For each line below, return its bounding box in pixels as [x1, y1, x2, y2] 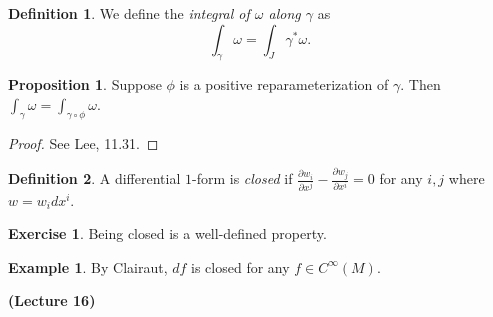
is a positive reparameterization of [179, 74, 389, 95]
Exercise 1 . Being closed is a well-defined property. [8, 223, 327, 244]
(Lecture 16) [8, 290, 96, 311]
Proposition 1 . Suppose [8, 74, 162, 95]
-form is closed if [191, 168, 293, 189]
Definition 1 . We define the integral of [8, 3, 250, 23]
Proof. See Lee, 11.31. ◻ [8, 132, 159, 153]
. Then [400, 74, 441, 95]
